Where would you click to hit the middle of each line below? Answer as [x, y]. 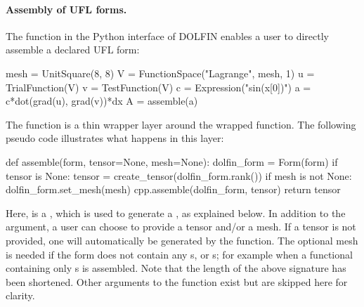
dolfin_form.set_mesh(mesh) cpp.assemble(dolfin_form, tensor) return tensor [173, 189]
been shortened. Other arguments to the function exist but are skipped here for [177, 281]
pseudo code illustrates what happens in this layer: [115, 138]
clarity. [20, 295]
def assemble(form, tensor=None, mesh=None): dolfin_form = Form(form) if [172, 161]
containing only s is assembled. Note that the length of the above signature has [176, 268]
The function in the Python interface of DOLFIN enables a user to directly [167, 35]
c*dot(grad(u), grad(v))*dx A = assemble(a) [102, 101]
